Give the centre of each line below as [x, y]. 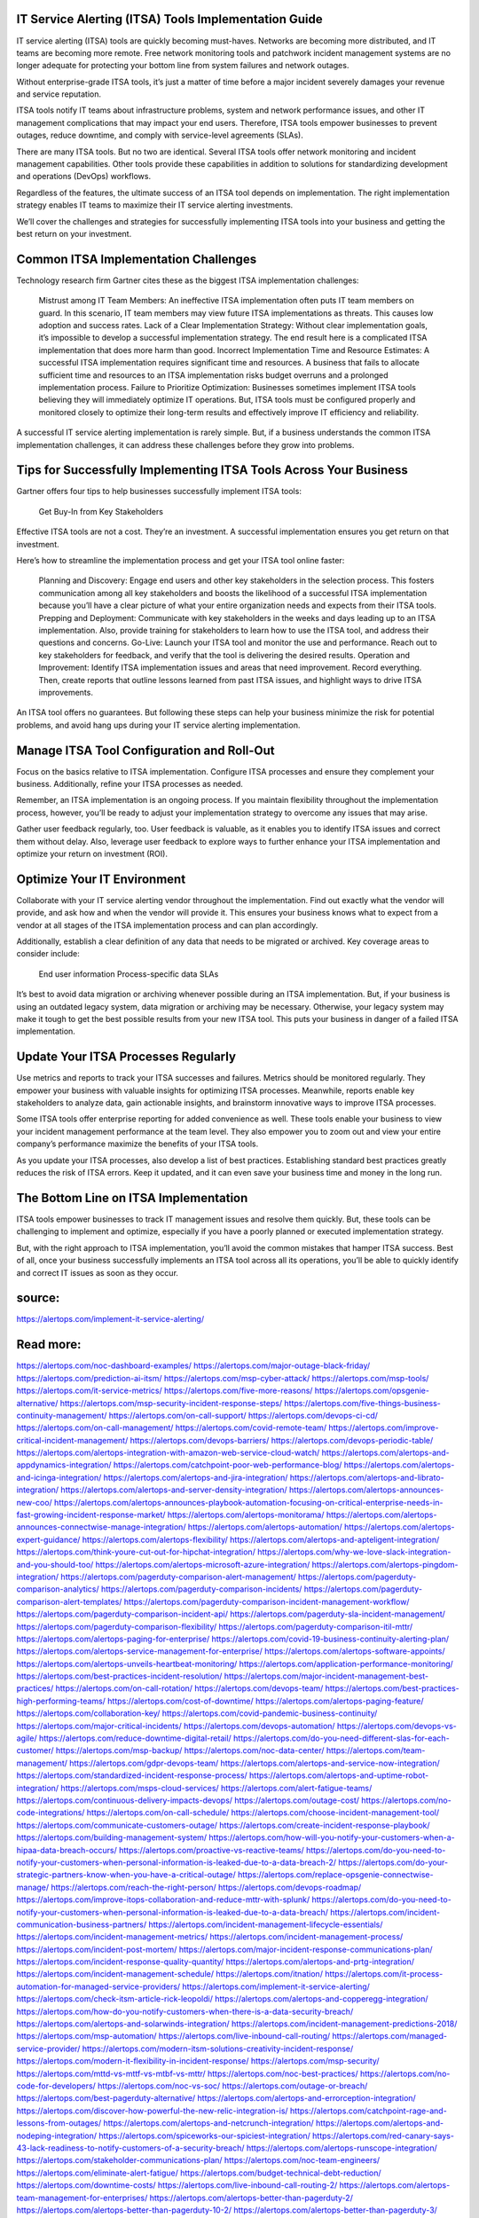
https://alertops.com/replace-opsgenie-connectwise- [336, 1875]
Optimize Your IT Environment [101, 879]
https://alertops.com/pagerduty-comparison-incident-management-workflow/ [267, 1601]
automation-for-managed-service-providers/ [98, 1986]
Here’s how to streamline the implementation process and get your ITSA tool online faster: [181, 561]
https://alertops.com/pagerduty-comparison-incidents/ [201, 1589]
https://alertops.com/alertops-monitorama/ [246, 1515]
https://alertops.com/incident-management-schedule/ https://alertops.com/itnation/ [170, 1974]
